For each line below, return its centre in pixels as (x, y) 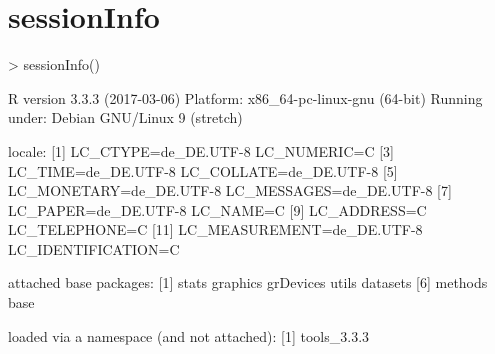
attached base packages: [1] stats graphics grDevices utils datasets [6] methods (248, 282)
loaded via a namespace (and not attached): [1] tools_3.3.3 (189, 335)
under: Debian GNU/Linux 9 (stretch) (125, 117)
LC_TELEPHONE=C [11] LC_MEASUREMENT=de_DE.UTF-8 (215, 229)
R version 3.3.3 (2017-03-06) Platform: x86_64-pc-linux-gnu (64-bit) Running (245, 97)
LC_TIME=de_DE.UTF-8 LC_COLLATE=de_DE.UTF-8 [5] (203, 170)
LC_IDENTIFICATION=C (94, 248)
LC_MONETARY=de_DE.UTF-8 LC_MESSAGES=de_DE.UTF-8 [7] (230, 190)
